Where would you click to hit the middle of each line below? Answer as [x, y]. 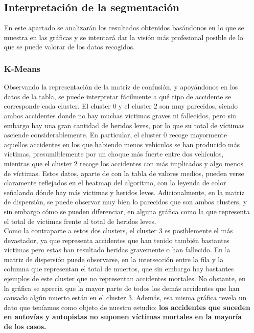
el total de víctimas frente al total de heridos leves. [80, 221]
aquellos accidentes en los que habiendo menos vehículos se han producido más [122, 144]
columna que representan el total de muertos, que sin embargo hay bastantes [119, 269]
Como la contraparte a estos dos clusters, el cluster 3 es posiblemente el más [118, 231]
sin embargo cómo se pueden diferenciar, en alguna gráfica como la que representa [127, 211]
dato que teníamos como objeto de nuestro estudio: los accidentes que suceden [127, 307]
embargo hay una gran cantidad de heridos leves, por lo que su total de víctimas [124, 125]
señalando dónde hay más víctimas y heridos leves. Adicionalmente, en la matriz [124, 192]
